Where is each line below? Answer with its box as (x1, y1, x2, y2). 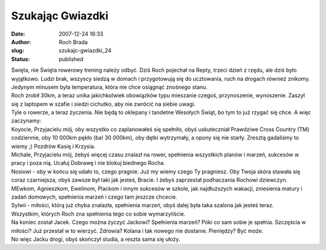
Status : (11, 55, 30, 63)
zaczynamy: (11, 117, 42, 124)
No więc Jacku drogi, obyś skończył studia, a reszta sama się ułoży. (11, 236, 181, 243)
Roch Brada (59, 38, 88, 45)
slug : (11, 47, 24, 54)
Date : (11, 30, 25, 37)
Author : (11, 38, 31, 45)
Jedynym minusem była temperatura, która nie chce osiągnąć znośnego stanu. (11, 83, 208, 91)
